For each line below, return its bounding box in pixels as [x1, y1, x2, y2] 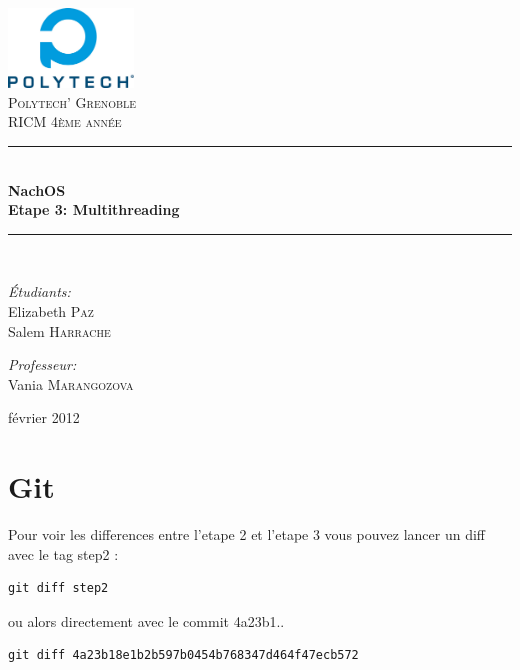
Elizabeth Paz [8, 300, 94, 321]
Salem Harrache [8, 320, 111, 341]
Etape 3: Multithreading [8, 199, 180, 220]
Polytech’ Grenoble [8, 91, 137, 112]
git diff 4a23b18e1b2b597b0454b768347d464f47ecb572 [8, 648, 359, 663]
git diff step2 [8, 581, 109, 596]
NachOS [8, 179, 66, 200]
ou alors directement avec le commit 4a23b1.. [8, 610, 285, 631]
